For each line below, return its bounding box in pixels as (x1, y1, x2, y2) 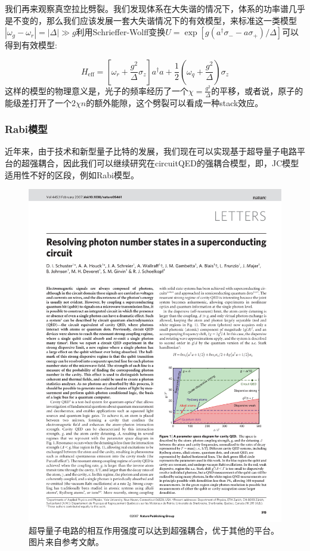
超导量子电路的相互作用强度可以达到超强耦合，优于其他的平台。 (29, 524, 279, 536)
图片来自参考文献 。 (29, 535, 104, 548)
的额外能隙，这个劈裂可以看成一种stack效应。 (86, 96, 263, 109)
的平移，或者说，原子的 (211, 84, 303, 97)
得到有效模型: (5, 39, 57, 51)
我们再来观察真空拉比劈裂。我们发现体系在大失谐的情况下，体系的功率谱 (5, 2, 289, 14)
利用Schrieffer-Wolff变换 (76, 26, 166, 38)
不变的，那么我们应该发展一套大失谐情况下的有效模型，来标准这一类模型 (13, 14, 297, 26)
